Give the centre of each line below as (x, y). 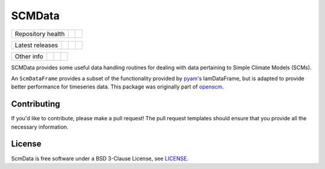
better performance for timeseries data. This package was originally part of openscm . (117, 87)
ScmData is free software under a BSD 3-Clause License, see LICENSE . (100, 158)
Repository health (40, 34)
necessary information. (40, 127)
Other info (29, 56)
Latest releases (36, 45)
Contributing (36, 104)
